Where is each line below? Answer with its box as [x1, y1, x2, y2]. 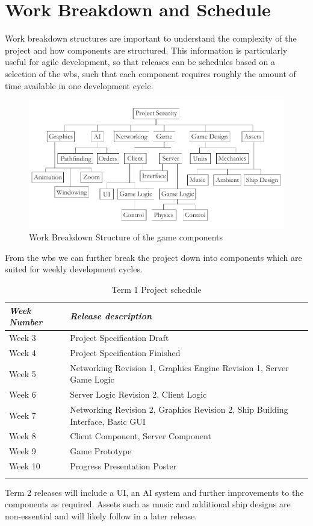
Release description [70, 310, 152, 322]
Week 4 [9, 346, 36, 358]
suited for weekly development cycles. [5, 263, 143, 275]
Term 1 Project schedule [111, 283, 202, 296]
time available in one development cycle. [5, 79, 153, 92]
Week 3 [9, 331, 36, 344]
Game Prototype [70, 445, 132, 457]
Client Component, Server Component [70, 430, 211, 442]
